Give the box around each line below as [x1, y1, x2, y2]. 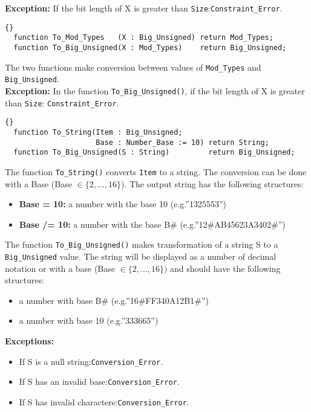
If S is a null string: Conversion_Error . [19, 355, 163, 367]
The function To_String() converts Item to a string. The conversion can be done [5, 165, 307, 178]
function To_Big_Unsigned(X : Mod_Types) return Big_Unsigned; [13, 43, 287, 52]
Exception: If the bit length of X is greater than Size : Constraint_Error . [5, 2, 283, 14]
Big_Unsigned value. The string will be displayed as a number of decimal [5, 249, 277, 262]
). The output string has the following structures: [120, 177, 304, 190]
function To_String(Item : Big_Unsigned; [13, 127, 183, 137]
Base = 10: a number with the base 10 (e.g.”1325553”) [19, 198, 226, 210]
